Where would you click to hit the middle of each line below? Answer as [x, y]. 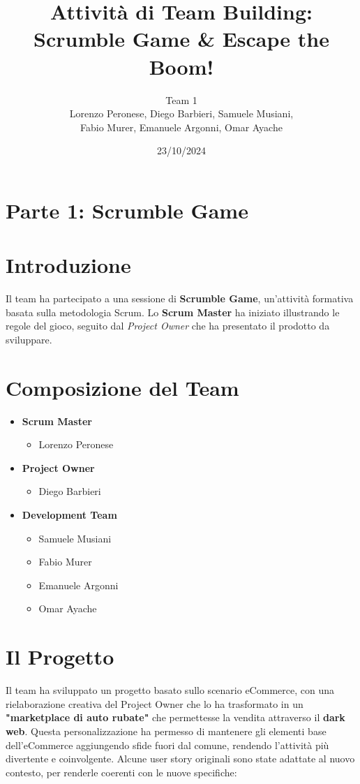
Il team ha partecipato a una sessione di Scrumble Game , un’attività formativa [180, 298]
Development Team [69, 515]
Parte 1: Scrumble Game [127, 210]
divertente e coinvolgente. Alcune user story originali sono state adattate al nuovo [180, 759]
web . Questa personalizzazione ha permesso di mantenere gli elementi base [166, 731]
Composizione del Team [122, 387]
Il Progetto [60, 657]
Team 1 [181, 99]
